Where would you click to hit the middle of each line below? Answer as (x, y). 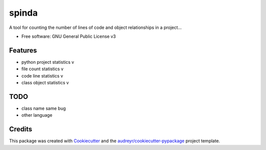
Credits (21, 129)
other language (37, 115)
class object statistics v (45, 83)
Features (23, 50)
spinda (23, 13)
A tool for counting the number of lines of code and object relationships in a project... (95, 27)
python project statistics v (48, 62)
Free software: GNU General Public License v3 (69, 36)
